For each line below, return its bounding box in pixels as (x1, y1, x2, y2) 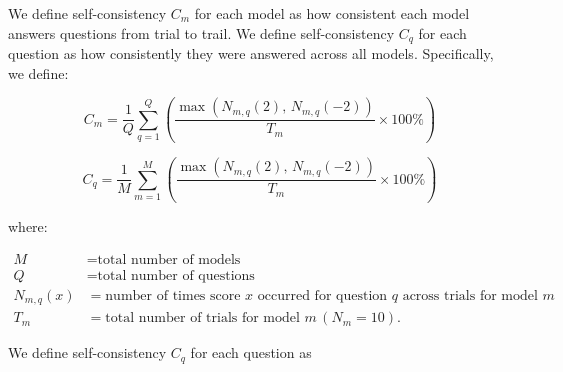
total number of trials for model (105, 311, 300, 326)
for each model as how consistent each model (194, 3, 470, 23)
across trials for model (402, 288, 538, 303)
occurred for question (257, 288, 388, 303)
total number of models (97, 252, 241, 267)
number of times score (105, 288, 241, 303)
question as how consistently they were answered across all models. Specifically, (8, 43, 494, 64)
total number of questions (97, 268, 255, 283)
